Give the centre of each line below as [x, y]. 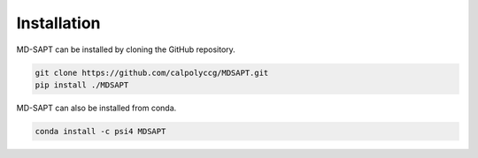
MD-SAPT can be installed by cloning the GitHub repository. [126, 49]
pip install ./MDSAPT [82, 85]
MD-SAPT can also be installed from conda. [96, 108]
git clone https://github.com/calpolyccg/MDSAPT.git [152, 72]
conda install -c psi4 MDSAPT [100, 131]
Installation [58, 23]
